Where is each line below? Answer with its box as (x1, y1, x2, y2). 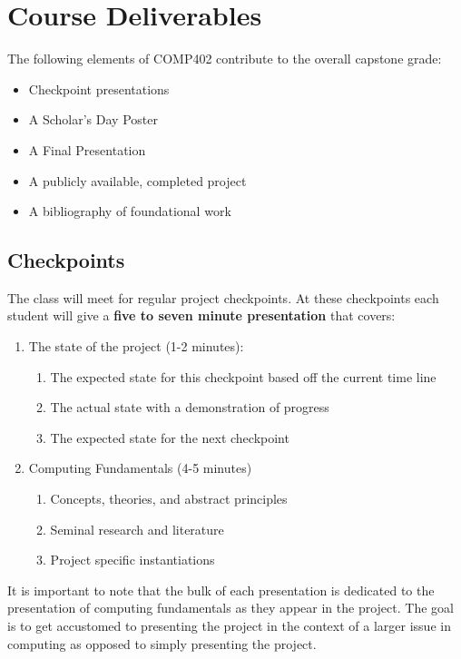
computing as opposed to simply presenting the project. (7, 634, 317, 653)
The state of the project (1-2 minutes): (28, 337, 244, 356)
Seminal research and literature (50, 519, 224, 538)
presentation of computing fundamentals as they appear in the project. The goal (7, 598, 454, 617)
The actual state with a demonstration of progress (50, 398, 329, 417)
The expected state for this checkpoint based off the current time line (50, 367, 436, 386)
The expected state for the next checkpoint (50, 428, 289, 447)
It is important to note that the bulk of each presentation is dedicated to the (7, 580, 435, 599)
